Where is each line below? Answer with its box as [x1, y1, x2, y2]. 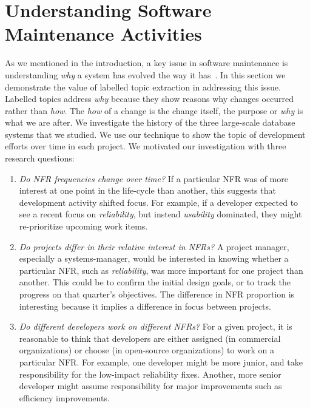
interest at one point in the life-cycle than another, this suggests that [19, 184, 276, 197]
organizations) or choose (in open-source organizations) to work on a [19, 344, 274, 356]
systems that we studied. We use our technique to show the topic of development [5, 127, 306, 140]
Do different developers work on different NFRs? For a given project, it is [19, 320, 292, 333]
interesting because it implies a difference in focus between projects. [19, 299, 271, 312]
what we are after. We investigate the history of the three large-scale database [5, 116, 295, 129]
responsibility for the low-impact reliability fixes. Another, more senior [19, 367, 281, 380]
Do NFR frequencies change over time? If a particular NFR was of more [19, 172, 288, 185]
